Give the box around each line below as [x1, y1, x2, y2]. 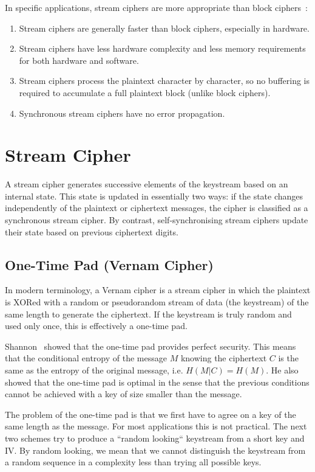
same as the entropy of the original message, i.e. [5, 364, 183, 377]
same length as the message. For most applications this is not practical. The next [5, 420, 307, 432]
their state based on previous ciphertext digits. [5, 225, 178, 238]
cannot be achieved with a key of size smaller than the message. [5, 387, 242, 400]
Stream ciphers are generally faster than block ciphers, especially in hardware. [19, 21, 310, 34]
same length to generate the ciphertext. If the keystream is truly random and [5, 307, 292, 320]
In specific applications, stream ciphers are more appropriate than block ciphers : [5, 1, 308, 13]
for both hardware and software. [19, 54, 139, 66]
